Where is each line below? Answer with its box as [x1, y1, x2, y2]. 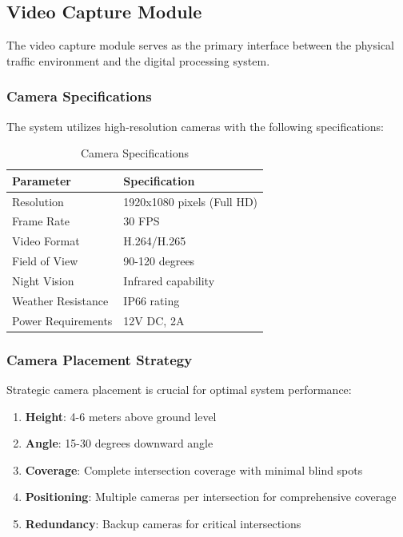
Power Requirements [12, 312, 113, 328]
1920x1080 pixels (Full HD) [123, 193, 258, 209]
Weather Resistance [12, 292, 109, 308]
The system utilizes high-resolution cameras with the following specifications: [6, 117, 384, 134]
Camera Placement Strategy [6, 349, 193, 369]
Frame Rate [12, 213, 70, 229]
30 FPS [123, 213, 160, 229]
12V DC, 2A [123, 312, 185, 328]
